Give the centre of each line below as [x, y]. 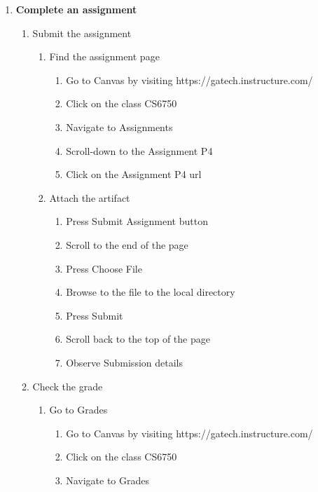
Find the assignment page [104, 56]
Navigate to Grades [108, 480]
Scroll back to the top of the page [138, 339]
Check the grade [68, 386]
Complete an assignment [76, 9]
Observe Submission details [124, 362]
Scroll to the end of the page [127, 244]
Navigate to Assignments [119, 127]
